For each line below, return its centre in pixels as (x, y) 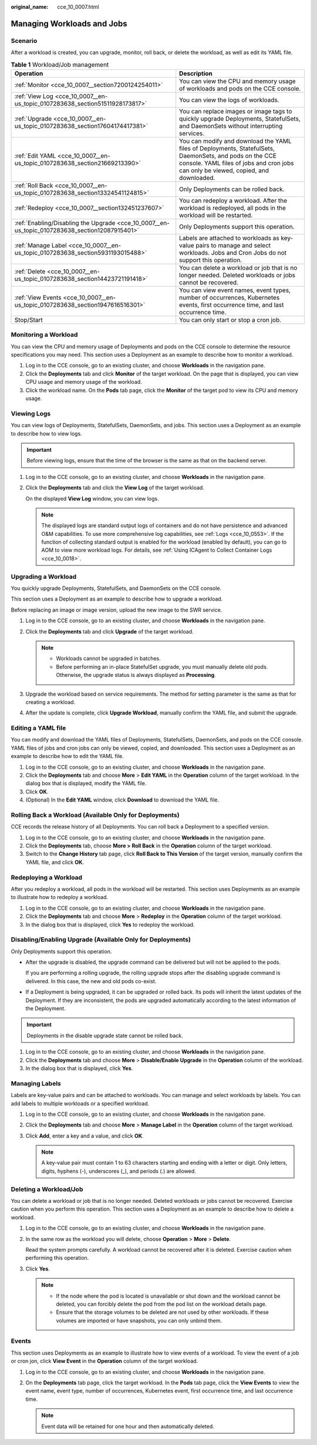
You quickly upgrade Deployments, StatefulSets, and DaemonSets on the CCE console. (116, 588)
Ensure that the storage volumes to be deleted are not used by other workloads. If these (163, 1312)
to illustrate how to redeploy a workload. (60, 897)
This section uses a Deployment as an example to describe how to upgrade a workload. (117, 599)
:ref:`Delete (30, 271)
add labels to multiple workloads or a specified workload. (80, 1103)
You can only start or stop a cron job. (230, 320)
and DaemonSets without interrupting (231, 126)
